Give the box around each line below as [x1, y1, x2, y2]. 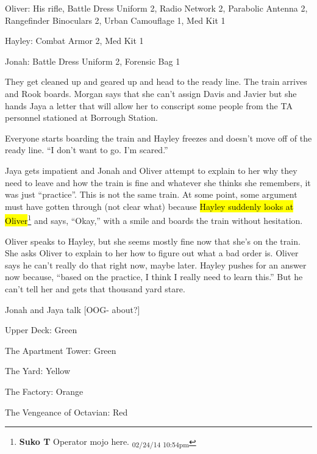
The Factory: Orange [5, 384, 84, 397]
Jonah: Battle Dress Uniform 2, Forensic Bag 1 [5, 54, 180, 67]
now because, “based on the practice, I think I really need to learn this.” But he [5, 270, 303, 283]
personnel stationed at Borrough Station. [5, 111, 158, 124]
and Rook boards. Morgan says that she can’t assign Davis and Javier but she [5, 87, 297, 99]
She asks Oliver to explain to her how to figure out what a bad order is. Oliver [5, 247, 299, 259]
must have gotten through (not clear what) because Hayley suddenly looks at [5, 200, 294, 212]
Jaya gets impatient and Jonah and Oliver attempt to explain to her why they [5, 164, 297, 176]
